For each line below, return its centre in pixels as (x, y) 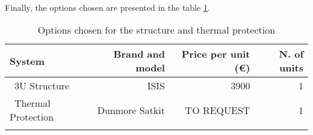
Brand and (139, 54)
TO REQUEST (218, 110)
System (27, 61)
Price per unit (216, 54)
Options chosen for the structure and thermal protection (156, 30)
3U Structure (42, 86)
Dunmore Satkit (131, 110)
